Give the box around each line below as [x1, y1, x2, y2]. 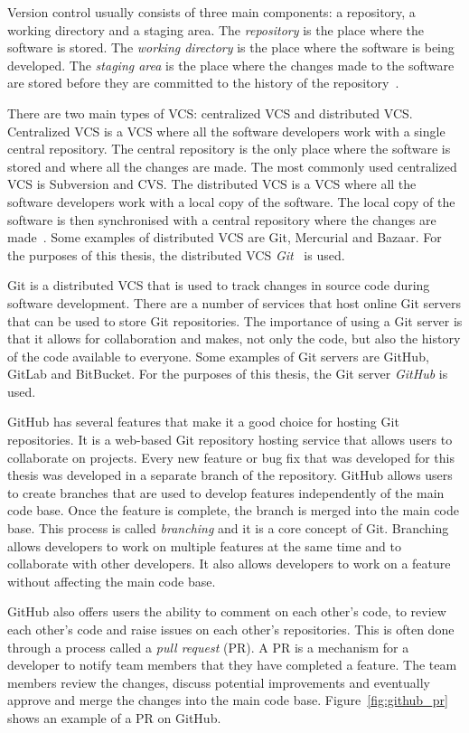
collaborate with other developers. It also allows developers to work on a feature [7, 554, 451, 573]
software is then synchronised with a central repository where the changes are [7, 210, 436, 229]
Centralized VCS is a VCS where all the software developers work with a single [7, 121, 446, 140]
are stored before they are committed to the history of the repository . [7, 73, 399, 92]
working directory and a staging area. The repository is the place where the [7, 20, 425, 39]
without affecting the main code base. [7, 571, 216, 590]
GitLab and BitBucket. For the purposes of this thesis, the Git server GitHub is [7, 364, 448, 383]
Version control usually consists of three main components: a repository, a [7, 3, 416, 21]
